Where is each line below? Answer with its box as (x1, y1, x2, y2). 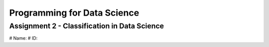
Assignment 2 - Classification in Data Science (9, 22, 164, 30)
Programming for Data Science (9, 7, 139, 18)
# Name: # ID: (9, 35, 38, 41)
